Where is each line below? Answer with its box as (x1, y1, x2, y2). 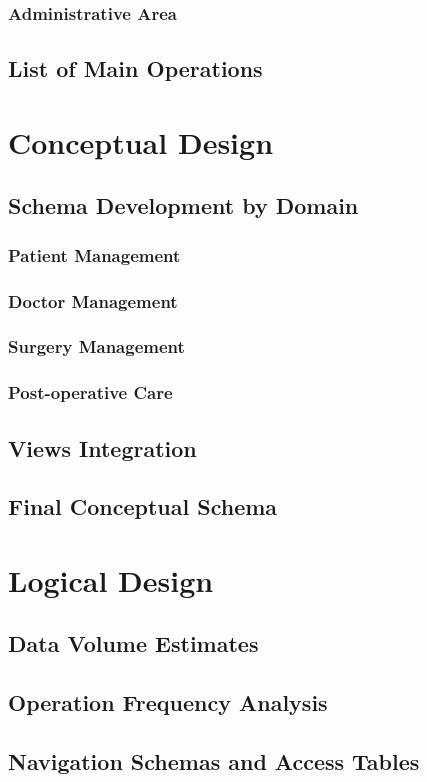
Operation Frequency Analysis (8, 687, 328, 718)
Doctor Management (8, 288, 178, 313)
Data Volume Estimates (8, 628, 259, 659)
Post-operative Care (8, 380, 173, 405)
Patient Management (8, 242, 181, 267)
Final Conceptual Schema (8, 491, 278, 522)
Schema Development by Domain (8, 190, 359, 221)
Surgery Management (8, 334, 185, 359)
